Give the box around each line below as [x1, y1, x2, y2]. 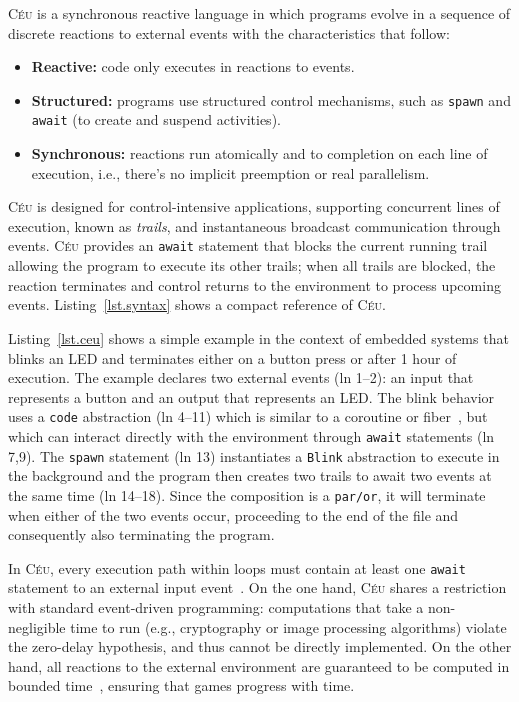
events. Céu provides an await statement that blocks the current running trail [8, 235, 488, 256]
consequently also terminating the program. [8, 524, 275, 545]
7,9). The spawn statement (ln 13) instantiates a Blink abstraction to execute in [8, 445, 500, 466]
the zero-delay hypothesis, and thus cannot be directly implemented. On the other [8, 636, 512, 657]
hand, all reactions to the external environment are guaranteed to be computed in [8, 655, 510, 676]
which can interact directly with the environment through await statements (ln [8, 425, 495, 446]
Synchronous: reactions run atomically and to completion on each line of [31, 143, 488, 164]
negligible [8, 616, 66, 637]
